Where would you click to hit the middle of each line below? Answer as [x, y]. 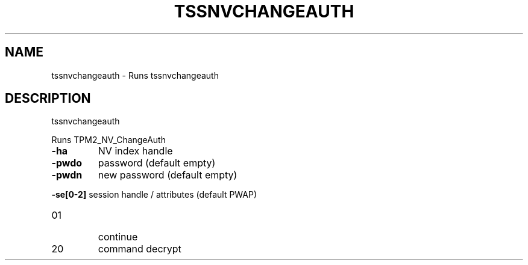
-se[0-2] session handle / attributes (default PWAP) [154, 195]
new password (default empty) [168, 175]
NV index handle [135, 151]
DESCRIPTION [48, 99]
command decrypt [140, 249]
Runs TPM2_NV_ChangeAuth [108, 140]
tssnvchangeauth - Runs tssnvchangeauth [135, 75]
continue [118, 237]
